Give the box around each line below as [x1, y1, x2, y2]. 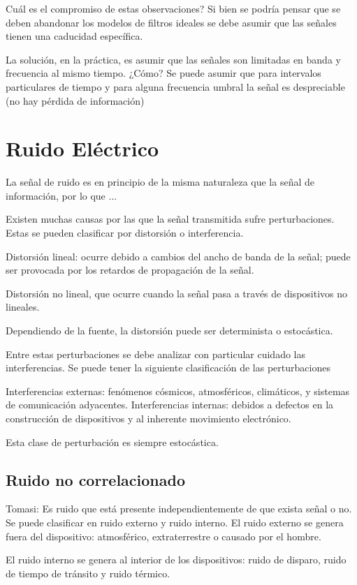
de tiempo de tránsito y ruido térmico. [6, 565, 170, 580]
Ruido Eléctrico [6, 134, 159, 163]
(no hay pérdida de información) [6, 93, 145, 108]
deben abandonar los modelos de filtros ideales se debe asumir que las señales [6, 15, 337, 29]
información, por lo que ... [6, 188, 117, 202]
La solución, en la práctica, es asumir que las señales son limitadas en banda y [6, 52, 341, 66]
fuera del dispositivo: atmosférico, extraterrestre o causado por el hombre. [6, 528, 321, 543]
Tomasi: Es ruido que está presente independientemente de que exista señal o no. [6, 501, 352, 516]
